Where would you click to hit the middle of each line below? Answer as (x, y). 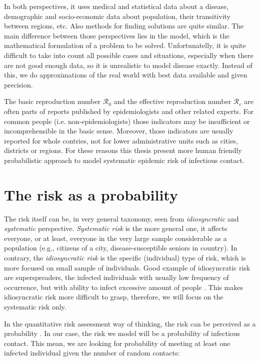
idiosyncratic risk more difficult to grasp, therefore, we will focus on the (114, 297)
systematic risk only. (35, 306)
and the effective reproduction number (172, 101)
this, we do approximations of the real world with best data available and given (126, 75)
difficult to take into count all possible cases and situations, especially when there (129, 55)
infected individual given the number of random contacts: (92, 353)
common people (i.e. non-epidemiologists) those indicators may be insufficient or (127, 121)
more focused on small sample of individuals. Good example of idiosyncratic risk (127, 267)
